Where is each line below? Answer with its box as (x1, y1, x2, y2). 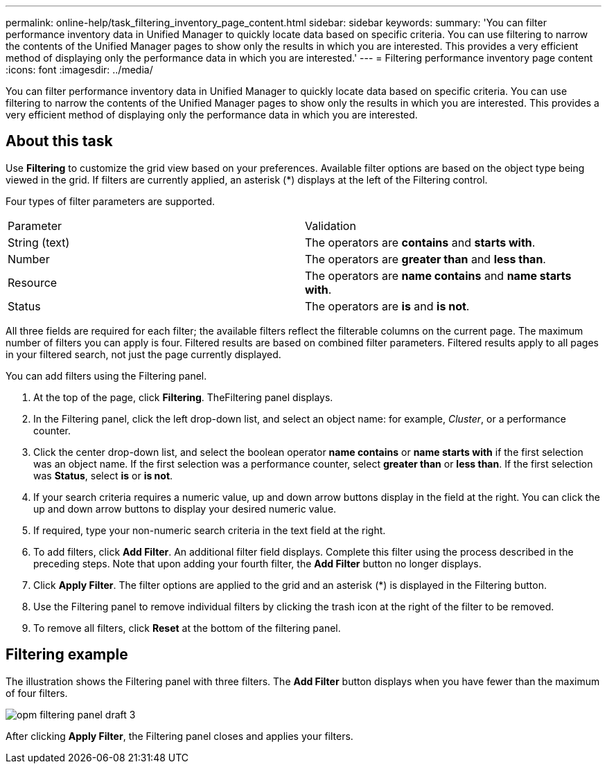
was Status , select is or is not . (33, 469, 173, 481)
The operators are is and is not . (305, 299, 470, 313)
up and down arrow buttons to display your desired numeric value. (33, 502, 337, 515)
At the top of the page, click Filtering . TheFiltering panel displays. (33, 391, 333, 403)
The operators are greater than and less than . (305, 251, 546, 266)
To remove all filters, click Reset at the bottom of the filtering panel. (33, 621, 341, 634)
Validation (305, 218, 356, 233)
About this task (6, 132, 113, 150)
